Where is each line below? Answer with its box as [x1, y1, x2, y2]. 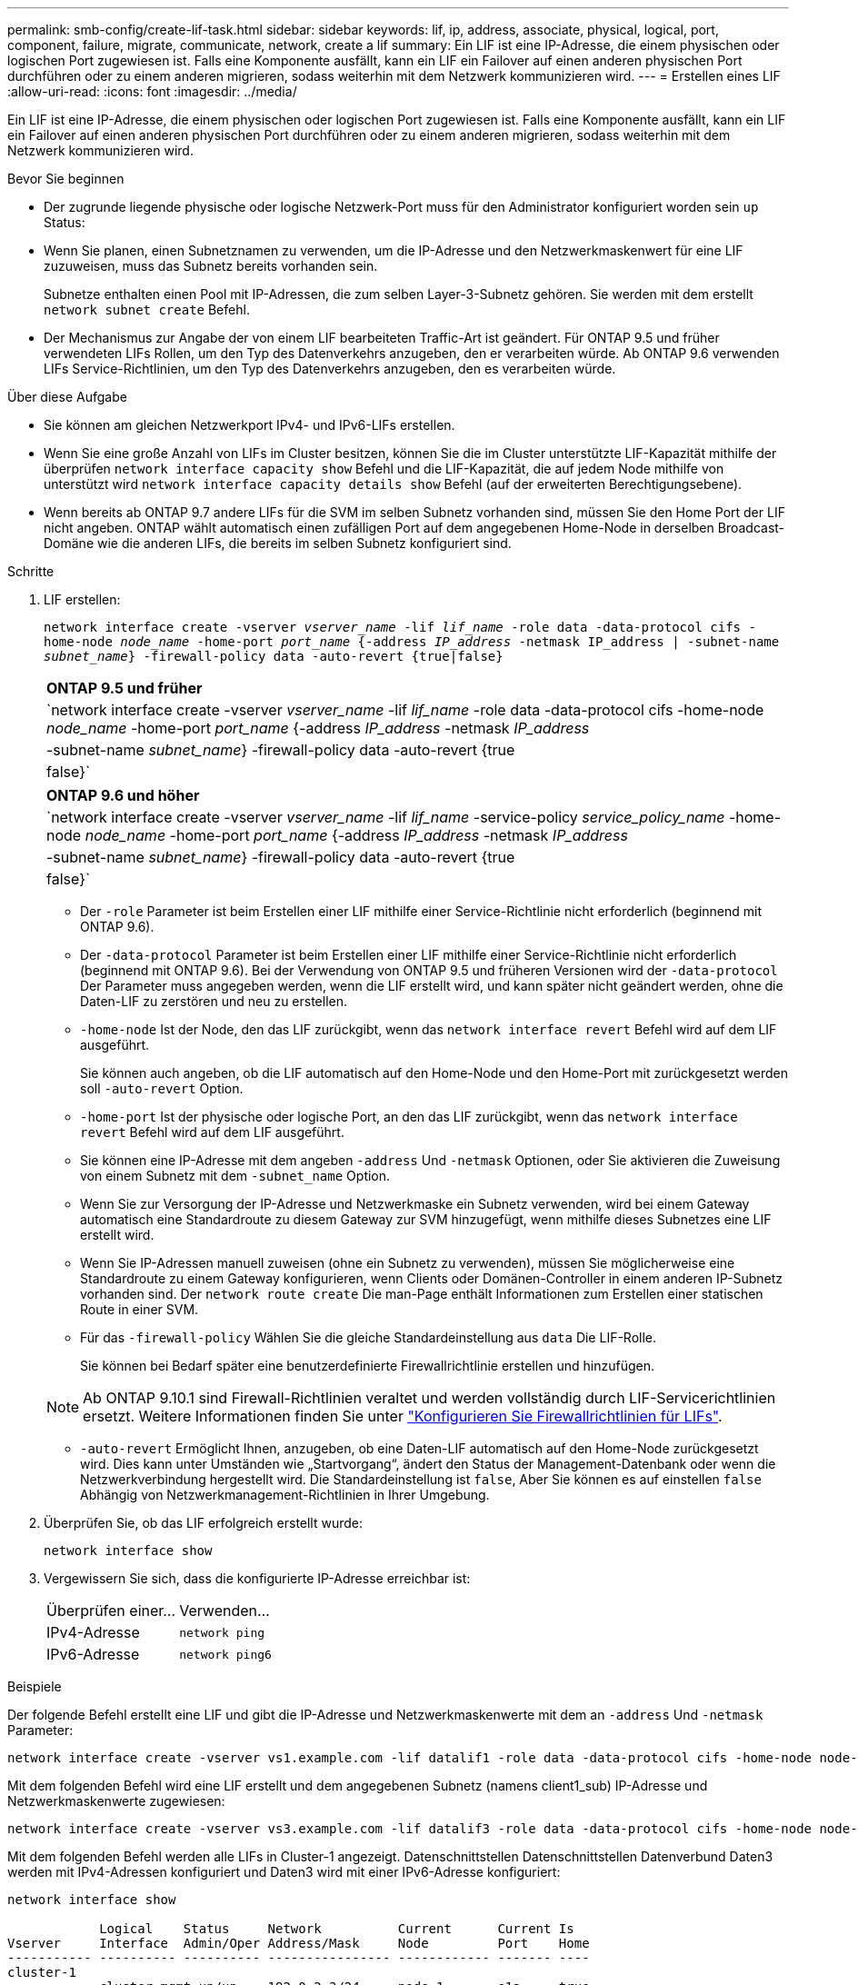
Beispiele [7, 1679, 62, 1694]
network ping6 [179, 1647, 272, 1661]
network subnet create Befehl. [44, 302, 250, 317]
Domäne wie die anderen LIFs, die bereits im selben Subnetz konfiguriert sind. [44, 535, 512, 551]
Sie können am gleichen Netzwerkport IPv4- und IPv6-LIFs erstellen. [44, 417, 455, 433]
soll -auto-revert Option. [80, 1081, 244, 1096]
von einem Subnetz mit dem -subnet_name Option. [80, 1168, 391, 1183]
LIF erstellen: [44, 592, 121, 607]
